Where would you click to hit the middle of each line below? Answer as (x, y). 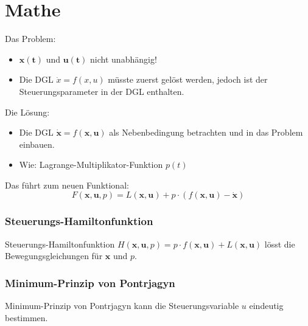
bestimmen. (26, 317)
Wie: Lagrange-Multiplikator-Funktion (91, 165)
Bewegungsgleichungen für (54, 256)
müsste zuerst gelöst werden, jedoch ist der (188, 79)
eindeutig (266, 306)
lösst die (280, 244)
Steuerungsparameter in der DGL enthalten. (102, 91)
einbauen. (37, 144)
